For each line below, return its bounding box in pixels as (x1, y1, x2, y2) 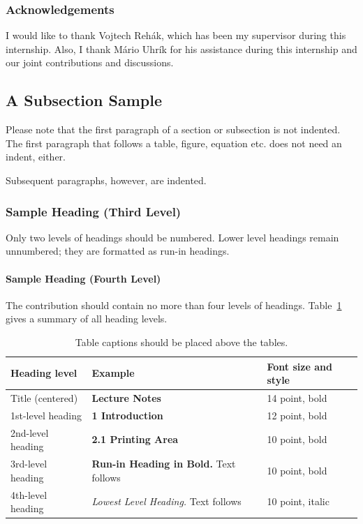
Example (91, 366, 135, 380)
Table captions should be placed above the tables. (75, 334, 288, 349)
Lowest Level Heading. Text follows (91, 494, 242, 509)
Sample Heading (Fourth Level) (6, 271, 161, 285)
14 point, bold (267, 391, 327, 405)
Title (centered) (10, 391, 78, 405)
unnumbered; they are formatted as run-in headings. (6, 244, 230, 258)
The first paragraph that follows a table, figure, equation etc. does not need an (6, 135, 342, 150)
